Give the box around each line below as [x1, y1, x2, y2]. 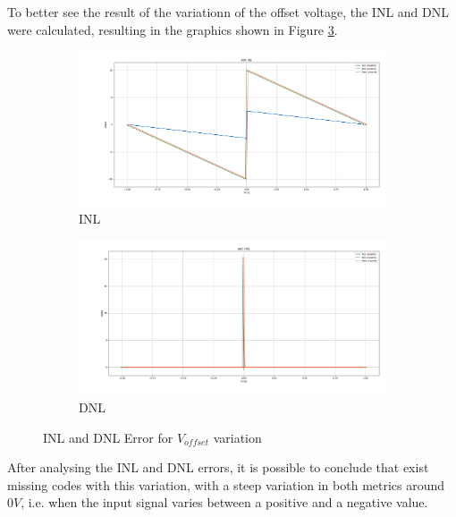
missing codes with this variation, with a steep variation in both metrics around [7, 475, 445, 494]
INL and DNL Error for [43, 428, 173, 446]
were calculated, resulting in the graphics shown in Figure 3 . [7, 20, 338, 38]
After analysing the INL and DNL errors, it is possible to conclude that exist [7, 458, 429, 477]
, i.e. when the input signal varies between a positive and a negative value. [21, 493, 428, 512]
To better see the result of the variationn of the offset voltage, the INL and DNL [7, 3, 450, 21]
